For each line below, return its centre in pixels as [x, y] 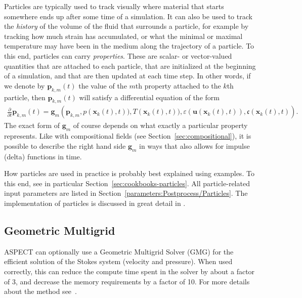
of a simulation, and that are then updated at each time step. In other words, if [127, 76]
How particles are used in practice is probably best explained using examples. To [129, 173]
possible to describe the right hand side [65, 145]
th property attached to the [178, 85]
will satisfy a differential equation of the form [149, 97]
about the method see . [40, 291]
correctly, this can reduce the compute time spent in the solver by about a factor [130, 271]
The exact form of [32, 125]
